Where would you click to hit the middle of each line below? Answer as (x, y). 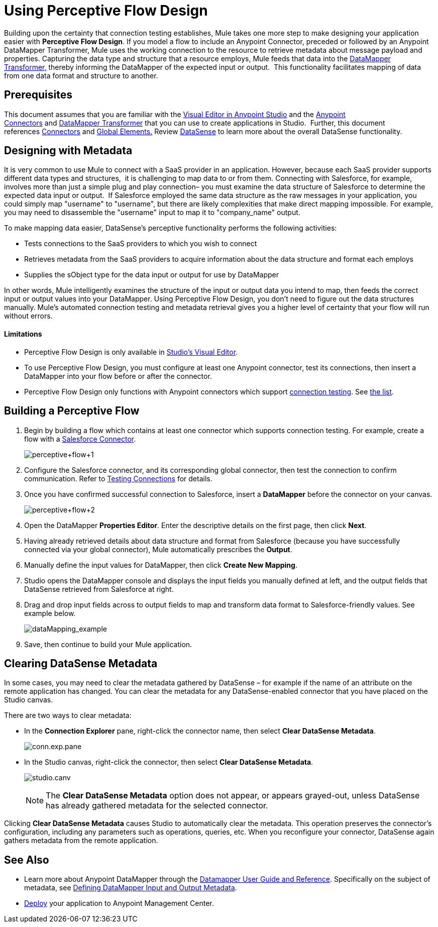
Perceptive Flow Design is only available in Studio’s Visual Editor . (131, 352)
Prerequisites (38, 95)
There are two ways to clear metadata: (68, 715)
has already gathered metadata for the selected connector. (157, 806)
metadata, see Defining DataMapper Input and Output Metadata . (131, 888)
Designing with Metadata (68, 151)
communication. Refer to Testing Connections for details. (118, 478)
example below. (50, 613)
